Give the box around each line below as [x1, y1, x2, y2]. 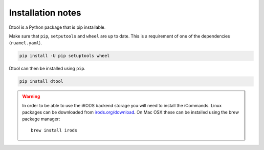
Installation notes [9, 7, 82, 18]
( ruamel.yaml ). [9, 40, 42, 46]
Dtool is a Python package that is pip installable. [9, 24, 106, 30]
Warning [22, 94, 40, 99]
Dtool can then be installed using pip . [9, 66, 86, 72]
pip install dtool [19, 78, 64, 84]
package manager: [22, 116, 61, 122]
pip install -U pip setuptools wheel [19, 53, 110, 58]
